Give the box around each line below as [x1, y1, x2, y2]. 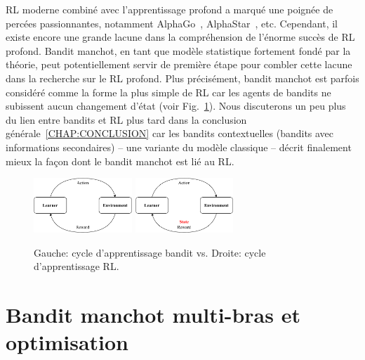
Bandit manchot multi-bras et [6, 300, 300, 329]
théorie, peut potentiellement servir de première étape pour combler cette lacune [6, 57, 352, 72]
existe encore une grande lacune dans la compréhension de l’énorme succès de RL [6, 30, 355, 44]
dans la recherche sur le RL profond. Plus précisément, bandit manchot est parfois [6, 70, 359, 85]
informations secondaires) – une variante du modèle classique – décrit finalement [6, 139, 352, 154]
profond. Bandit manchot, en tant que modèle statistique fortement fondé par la [6, 43, 351, 58]
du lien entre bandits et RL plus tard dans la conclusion [6, 112, 247, 127]
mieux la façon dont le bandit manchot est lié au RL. [6, 153, 234, 168]
